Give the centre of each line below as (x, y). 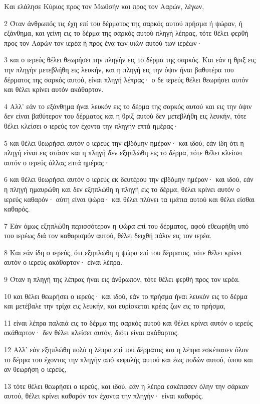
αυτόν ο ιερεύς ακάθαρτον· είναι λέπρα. (63, 262)
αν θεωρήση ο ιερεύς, (35, 369)
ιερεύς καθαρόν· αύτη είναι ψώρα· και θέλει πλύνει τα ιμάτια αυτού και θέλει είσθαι (129, 199)
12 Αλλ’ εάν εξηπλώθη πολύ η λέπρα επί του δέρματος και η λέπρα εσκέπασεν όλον (126, 349)
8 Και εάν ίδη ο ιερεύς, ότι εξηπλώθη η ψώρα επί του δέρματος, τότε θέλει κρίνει (123, 252)
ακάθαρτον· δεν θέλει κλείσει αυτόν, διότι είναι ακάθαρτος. (92, 332)
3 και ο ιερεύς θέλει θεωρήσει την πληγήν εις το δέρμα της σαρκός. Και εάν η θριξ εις (130, 60)
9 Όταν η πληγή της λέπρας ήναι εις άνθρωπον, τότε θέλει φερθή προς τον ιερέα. (122, 279)
